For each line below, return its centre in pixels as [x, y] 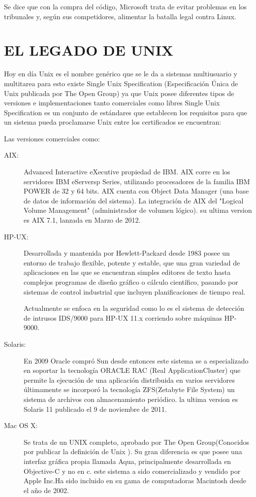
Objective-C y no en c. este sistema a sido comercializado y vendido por [132, 471]
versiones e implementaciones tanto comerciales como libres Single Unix [112, 103]
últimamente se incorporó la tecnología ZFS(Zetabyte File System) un [129, 389]
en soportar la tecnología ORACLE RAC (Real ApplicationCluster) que [132, 370]
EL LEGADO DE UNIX [89, 50]
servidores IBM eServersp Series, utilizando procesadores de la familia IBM [137, 181]
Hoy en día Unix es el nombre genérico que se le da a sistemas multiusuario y [121, 74]
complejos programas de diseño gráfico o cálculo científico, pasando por [131, 282]
